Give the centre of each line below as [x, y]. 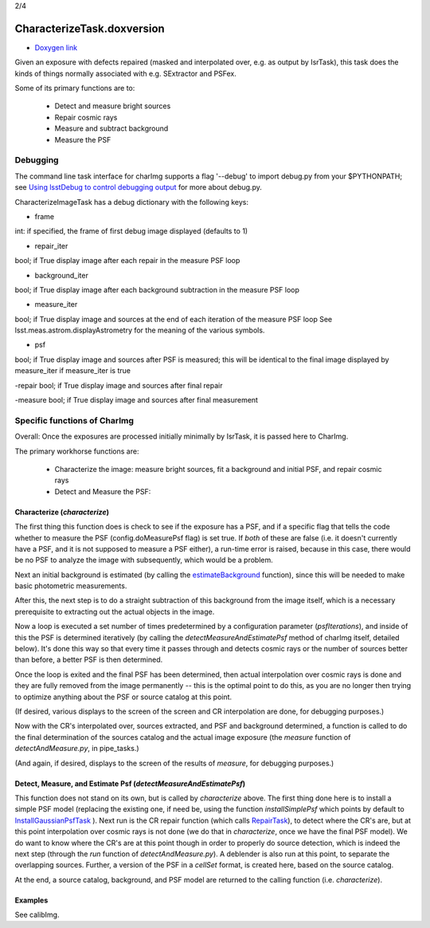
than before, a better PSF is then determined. [89, 660]
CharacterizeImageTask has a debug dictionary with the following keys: [132, 202]
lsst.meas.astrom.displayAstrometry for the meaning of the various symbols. [140, 330]
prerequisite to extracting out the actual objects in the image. [115, 611]
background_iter [62, 275]
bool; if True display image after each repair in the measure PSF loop [127, 261]
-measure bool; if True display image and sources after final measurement [137, 400]
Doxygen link [56, 47]
